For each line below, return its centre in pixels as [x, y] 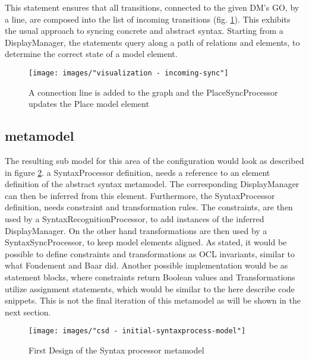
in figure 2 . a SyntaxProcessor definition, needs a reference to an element [138, 172]
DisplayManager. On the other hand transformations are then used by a [136, 230]
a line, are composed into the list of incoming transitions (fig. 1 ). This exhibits [148, 19]
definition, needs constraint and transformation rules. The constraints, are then [149, 207]
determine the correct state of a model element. [91, 54]
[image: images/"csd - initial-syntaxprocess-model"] [137, 331]
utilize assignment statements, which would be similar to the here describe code [150, 288]
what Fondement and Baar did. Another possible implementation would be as [146, 265]
